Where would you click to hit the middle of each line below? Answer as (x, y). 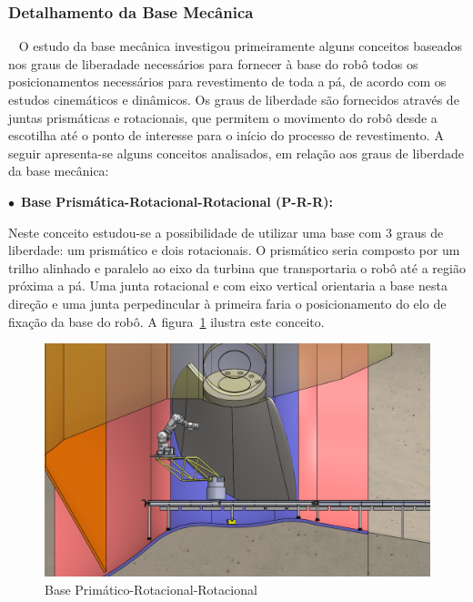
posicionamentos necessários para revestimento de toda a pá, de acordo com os (227, 82)
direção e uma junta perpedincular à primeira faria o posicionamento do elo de (227, 303)
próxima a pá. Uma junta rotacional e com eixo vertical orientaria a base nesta (228, 286)
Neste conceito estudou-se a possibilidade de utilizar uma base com (195, 232)
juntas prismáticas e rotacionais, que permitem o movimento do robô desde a (223, 117)
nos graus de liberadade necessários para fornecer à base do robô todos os (213, 63)
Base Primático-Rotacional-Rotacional (151, 589)
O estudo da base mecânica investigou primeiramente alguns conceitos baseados (241, 46)
